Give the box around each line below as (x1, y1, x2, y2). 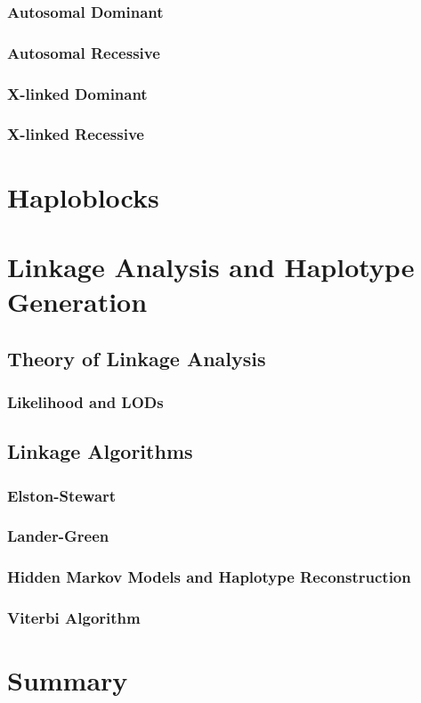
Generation (7, 283, 148, 320)
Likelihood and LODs (7, 391, 164, 413)
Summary (7, 662, 128, 699)
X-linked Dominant (7, 82, 148, 104)
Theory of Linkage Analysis (7, 344, 266, 372)
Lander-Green (7, 525, 109, 547)
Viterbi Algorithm (7, 607, 141, 629)
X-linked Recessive (7, 123, 144, 145)
